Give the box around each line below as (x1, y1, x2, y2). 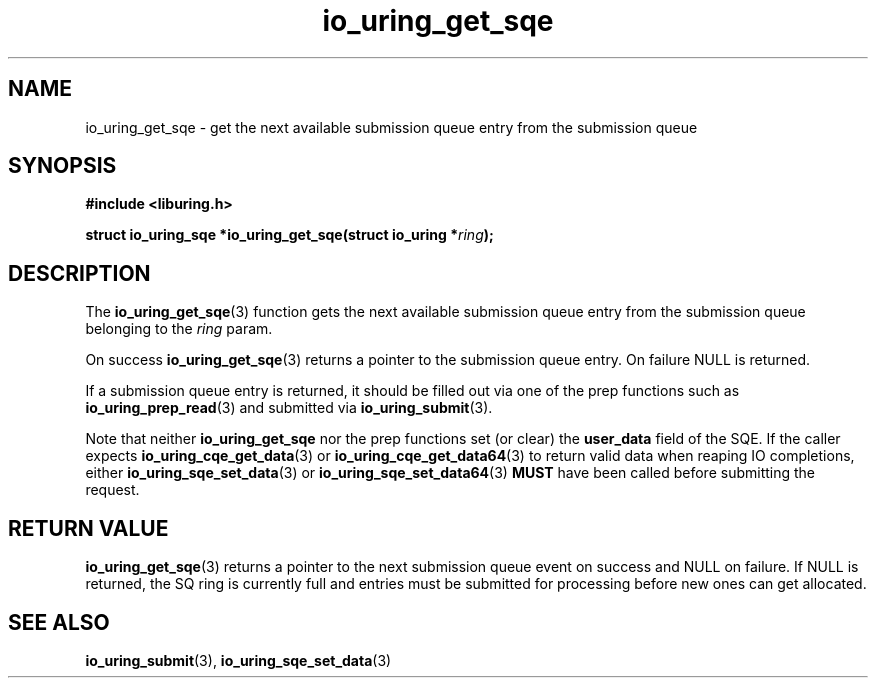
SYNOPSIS (8, 153, 117, 179)
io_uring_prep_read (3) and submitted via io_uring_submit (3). (85, 399, 493, 417)
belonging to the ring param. (85, 320, 273, 338)
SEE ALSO (8, 609, 110, 635)
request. (85, 481, 140, 499)
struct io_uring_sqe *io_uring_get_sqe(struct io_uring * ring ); (85, 226, 494, 244)
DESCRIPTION (8, 260, 151, 286)
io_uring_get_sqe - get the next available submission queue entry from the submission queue (85, 118, 698, 136)
